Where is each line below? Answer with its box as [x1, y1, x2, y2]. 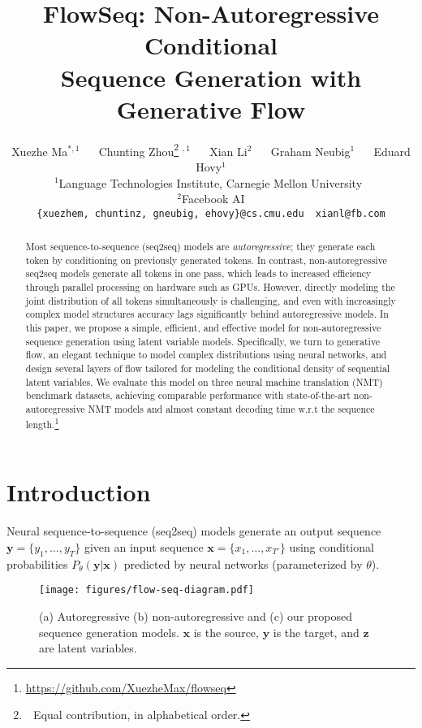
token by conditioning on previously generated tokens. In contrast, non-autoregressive [25, 253, 387, 266]
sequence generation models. [39, 623, 179, 640]
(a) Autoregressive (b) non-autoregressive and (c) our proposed [39, 607, 353, 624]
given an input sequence [84, 538, 204, 555]
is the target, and [273, 623, 360, 640]
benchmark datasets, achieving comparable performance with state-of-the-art [25, 388, 351, 402]
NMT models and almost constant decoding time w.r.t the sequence [88, 402, 375, 416]
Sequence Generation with [60, 60, 362, 93]
